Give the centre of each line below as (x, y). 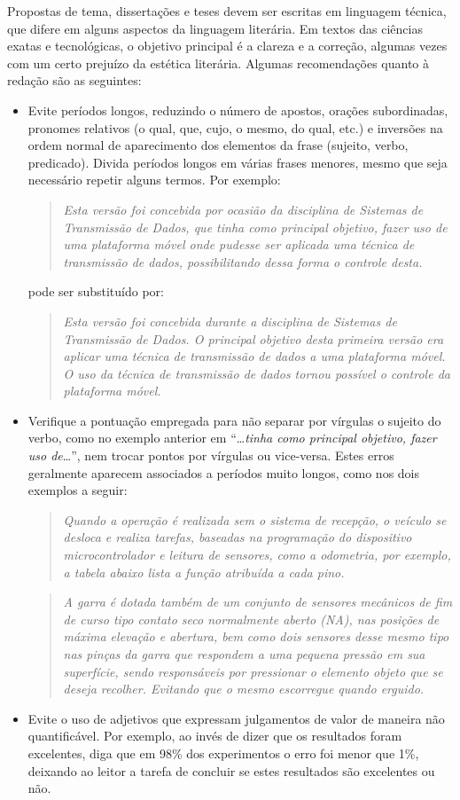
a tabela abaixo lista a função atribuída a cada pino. (204, 572)
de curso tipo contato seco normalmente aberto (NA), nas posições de (251, 619)
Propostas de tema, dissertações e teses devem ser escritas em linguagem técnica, (227, 11)
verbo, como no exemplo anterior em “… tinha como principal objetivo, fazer (232, 438)
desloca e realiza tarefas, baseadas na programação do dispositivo (238, 537)
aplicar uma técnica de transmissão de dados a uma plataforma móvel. (254, 356)
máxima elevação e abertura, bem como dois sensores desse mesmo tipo (256, 636)
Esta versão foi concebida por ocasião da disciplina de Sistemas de (243, 209)
